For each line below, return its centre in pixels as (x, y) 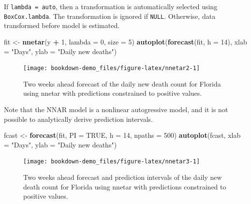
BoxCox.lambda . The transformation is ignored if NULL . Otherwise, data (110, 16)
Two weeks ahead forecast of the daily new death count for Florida (122, 83)
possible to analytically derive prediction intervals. (78, 119)
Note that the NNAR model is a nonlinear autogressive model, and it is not (116, 109)
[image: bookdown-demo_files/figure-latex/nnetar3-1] (112, 162)
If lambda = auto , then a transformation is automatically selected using (111, 6)
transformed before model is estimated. (62, 25)
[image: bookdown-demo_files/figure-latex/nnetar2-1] (112, 68)
